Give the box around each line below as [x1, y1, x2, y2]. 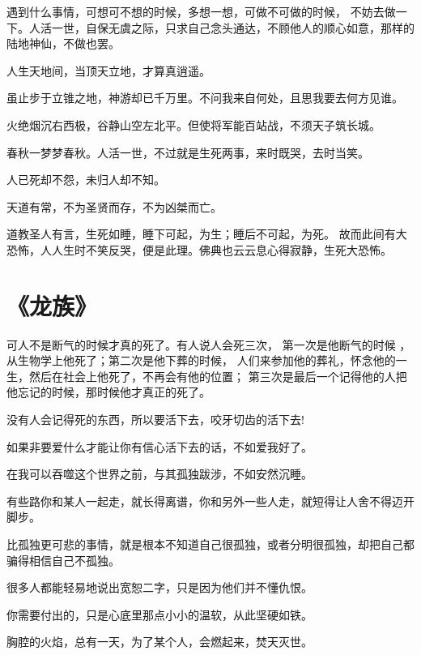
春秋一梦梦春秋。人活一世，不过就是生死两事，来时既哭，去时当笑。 [6, 143, 369, 161]
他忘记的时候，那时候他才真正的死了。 [6, 383, 210, 400]
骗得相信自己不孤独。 [6, 551, 120, 568]
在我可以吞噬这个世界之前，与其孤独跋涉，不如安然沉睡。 [6, 465, 313, 482]
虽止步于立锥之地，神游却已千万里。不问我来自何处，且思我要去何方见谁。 [6, 89, 403, 106]
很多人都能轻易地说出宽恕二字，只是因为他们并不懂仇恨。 [6, 579, 313, 596]
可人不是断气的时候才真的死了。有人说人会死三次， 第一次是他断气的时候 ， [6, 336, 411, 353]
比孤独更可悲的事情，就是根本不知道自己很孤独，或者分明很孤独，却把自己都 [6, 536, 415, 552]
